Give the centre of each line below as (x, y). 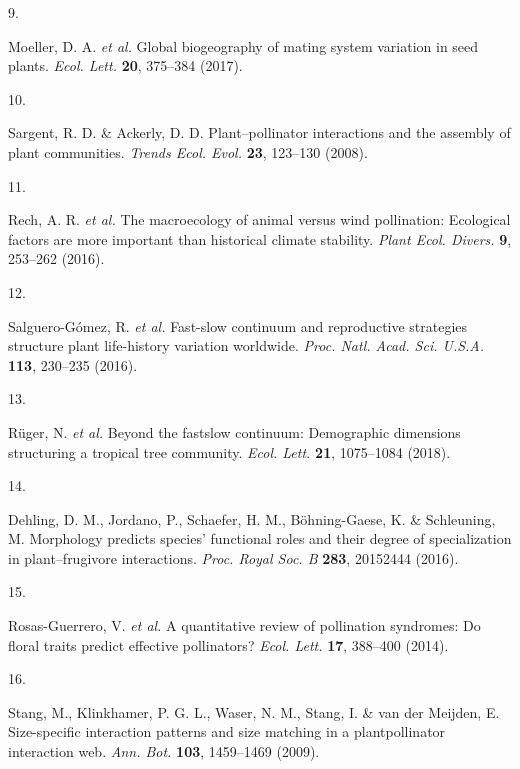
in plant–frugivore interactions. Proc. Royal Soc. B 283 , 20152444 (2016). (233, 557)
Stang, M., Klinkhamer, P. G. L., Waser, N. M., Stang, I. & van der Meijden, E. (254, 711)
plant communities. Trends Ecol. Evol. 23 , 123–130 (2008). (188, 151)
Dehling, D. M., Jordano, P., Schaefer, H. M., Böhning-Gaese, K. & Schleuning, (252, 518)
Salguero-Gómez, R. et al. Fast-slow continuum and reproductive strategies (238, 325)
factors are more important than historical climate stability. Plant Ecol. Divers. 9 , (260, 238)
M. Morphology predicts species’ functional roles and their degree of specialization (260, 538)
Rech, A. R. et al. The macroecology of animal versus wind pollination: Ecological (259, 219)
